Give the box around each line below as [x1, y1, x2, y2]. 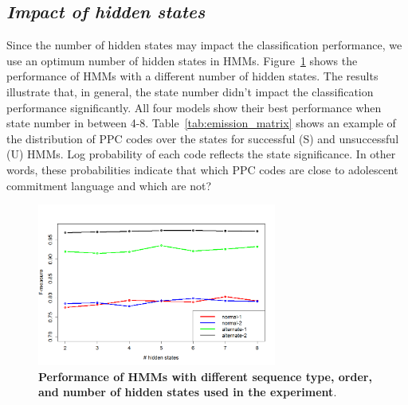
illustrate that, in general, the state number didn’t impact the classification [6, 83, 374, 99]
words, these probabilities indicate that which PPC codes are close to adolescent [6, 161, 398, 177]
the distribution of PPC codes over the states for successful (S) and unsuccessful [6, 130, 399, 146]
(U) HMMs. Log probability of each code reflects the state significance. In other [6, 146, 396, 162]
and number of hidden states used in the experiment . [38, 384, 337, 400]
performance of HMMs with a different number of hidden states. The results [6, 68, 379, 84]
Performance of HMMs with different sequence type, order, [38, 368, 372, 384]
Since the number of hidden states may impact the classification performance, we [6, 37, 402, 53]
